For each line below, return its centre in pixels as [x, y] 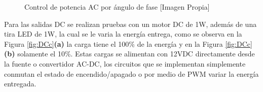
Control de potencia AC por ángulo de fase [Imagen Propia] [117, 7]
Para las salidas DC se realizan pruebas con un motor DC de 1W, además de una [130, 24]
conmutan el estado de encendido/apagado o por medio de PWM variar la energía [131, 73]
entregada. [20, 84]
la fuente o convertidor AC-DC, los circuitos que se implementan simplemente [125, 63]
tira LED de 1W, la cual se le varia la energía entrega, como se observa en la [123, 34]
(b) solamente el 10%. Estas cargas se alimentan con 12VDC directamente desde [129, 54]
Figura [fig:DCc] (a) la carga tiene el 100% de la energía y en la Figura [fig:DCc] [128, 43]
